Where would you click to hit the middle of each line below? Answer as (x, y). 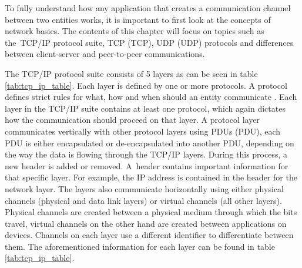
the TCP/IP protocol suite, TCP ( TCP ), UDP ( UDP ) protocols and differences (149, 42)
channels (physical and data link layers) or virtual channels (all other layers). (143, 200)
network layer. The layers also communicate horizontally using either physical (144, 188)
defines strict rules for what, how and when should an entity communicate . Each (151, 97)
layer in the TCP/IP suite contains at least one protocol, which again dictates (145, 108)
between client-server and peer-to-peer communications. (105, 54)
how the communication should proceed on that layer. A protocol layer (132, 120)
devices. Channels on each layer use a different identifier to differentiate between (149, 235)
